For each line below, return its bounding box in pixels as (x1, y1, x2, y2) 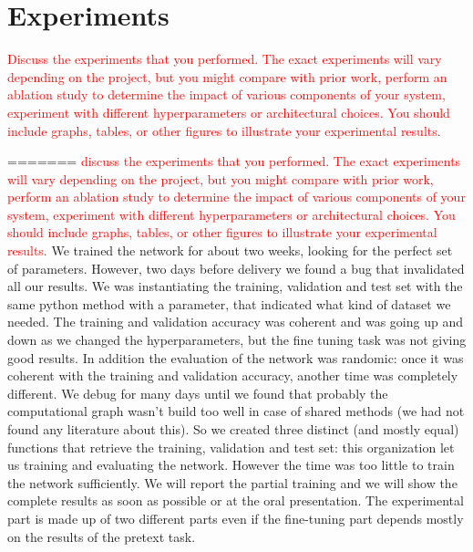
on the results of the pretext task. (7, 526, 196, 546)
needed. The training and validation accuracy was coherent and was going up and (7, 312, 464, 331)
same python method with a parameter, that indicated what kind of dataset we (7, 294, 451, 313)
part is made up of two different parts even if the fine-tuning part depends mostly (7, 508, 464, 527)
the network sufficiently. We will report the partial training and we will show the (7, 473, 458, 492)
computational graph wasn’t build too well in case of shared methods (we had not (7, 401, 465, 421)
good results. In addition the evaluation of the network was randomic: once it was (7, 348, 464, 367)
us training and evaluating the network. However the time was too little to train (7, 455, 455, 474)
